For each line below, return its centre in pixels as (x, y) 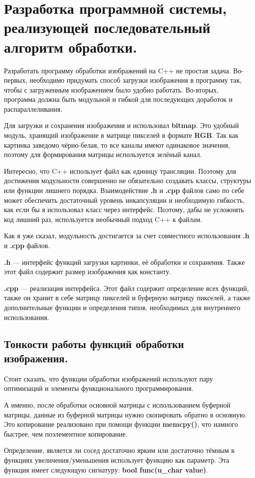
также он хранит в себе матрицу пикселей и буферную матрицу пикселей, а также (127, 298)
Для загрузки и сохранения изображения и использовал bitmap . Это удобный (121, 125)
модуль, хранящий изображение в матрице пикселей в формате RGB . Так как (121, 135)
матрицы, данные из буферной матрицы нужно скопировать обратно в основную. (126, 414)
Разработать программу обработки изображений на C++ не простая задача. (117, 70)
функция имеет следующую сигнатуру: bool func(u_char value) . (106, 469)
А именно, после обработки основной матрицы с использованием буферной (117, 404)
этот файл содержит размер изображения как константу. (88, 271)
